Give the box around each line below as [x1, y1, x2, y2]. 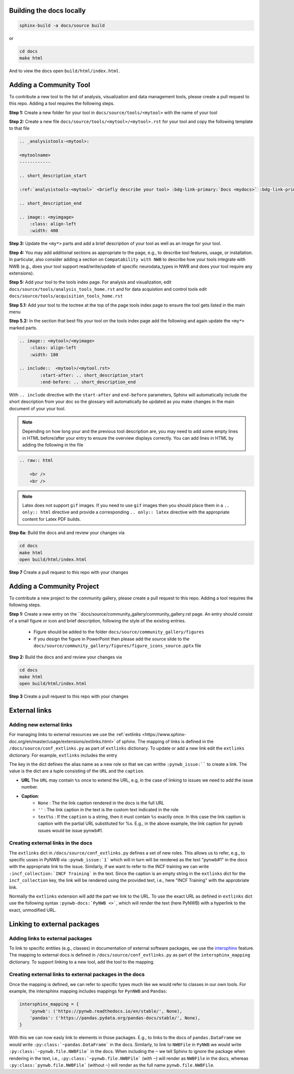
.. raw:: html [19, 457, 53, 463]
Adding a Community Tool [9, 81, 91, 89]
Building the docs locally [9, 6, 86, 15]
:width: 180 [29, 352, 59, 357]
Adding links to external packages [9, 935, 92, 942]
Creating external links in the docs [9, 840, 93, 847]
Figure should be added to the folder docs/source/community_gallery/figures [33, 629, 204, 635]
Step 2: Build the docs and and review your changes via [9, 654, 122, 660]
